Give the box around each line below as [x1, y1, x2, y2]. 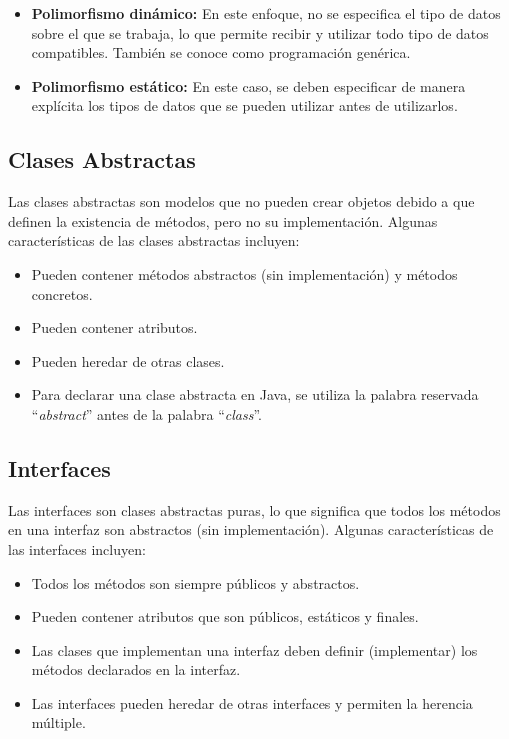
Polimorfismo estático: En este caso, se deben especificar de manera [31, 75, 466, 96]
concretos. [31, 283, 93, 304]
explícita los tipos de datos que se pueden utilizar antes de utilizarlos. [31, 95, 458, 116]
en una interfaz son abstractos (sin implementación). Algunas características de [8, 519, 494, 540]
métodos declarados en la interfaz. [31, 659, 241, 680]
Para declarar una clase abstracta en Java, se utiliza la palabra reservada [31, 384, 479, 405]
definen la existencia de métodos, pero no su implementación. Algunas [8, 210, 438, 231]
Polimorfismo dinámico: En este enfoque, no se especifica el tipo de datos [31, 3, 501, 23]
